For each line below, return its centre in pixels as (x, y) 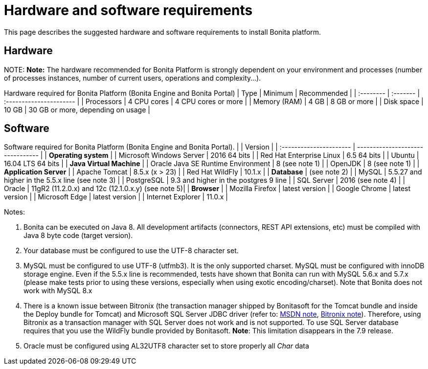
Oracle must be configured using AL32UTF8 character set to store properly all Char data (166, 346)
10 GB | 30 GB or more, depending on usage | (77, 109)
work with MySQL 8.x (58, 291)
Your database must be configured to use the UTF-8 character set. (131, 251)
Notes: (14, 212)
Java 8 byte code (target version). (78, 236)
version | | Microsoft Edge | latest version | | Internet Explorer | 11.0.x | (116, 197)
